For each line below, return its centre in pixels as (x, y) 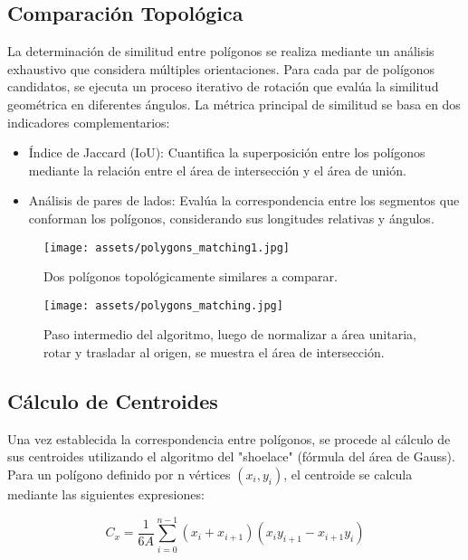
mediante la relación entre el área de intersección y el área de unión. (217, 170)
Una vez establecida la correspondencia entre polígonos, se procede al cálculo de (229, 438)
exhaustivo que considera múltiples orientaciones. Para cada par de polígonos (221, 68)
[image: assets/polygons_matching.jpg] (163, 305)
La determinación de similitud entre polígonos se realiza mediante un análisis (221, 51)
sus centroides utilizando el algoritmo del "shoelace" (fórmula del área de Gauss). (231, 456)
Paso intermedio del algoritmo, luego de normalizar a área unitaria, (230, 334)
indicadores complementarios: (89, 122)
